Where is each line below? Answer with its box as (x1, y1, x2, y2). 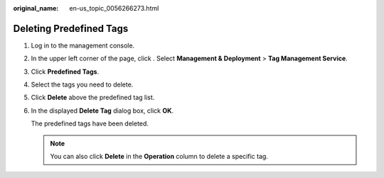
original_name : (13, 4, 59, 12)
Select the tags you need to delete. (31, 80, 134, 89)
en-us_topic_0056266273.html (69, 4, 159, 12)
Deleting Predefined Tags (13, 22, 129, 35)
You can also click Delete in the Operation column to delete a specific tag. (50, 152, 268, 161)
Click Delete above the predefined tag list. (31, 93, 155, 102)
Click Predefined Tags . (31, 67, 100, 76)
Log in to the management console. (31, 41, 135, 50)
